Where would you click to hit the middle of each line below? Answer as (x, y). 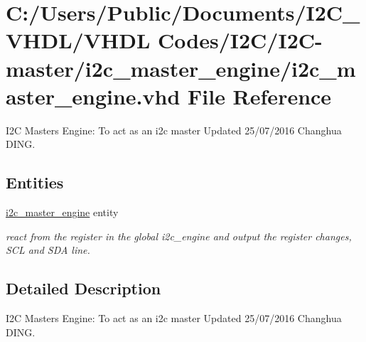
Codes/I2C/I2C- (240, 40)
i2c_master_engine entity (62, 212)
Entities (35, 182)
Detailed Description (84, 288)
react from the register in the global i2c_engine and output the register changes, (179, 236)
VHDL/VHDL (78, 40)
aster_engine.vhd (93, 96)
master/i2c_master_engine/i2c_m (181, 68)
